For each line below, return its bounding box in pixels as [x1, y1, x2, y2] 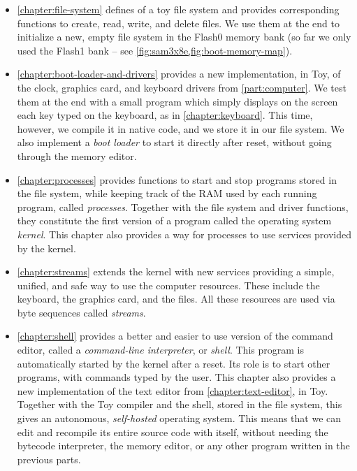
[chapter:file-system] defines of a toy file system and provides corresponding [17, 2, 340, 16]
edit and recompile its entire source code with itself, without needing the [17, 424, 328, 439]
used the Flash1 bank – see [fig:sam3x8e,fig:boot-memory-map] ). [17, 43, 293, 57]
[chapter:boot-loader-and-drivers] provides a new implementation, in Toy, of [17, 66, 341, 81]
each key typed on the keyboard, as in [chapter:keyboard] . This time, [17, 108, 313, 122]
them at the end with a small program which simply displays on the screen [17, 94, 338, 108]
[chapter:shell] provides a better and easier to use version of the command [17, 328, 333, 343]
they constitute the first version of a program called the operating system [17, 213, 332, 228]
